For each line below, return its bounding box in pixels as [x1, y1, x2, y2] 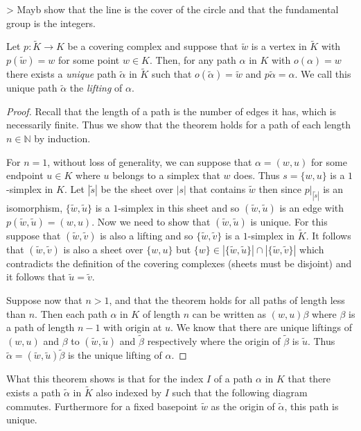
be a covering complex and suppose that [67, 39, 238, 53]
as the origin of [211, 398, 275, 413]
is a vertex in [251, 39, 307, 53]
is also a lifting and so [100, 228, 193, 242]
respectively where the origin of [147, 334, 281, 348]
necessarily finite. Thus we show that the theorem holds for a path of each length [6, 117, 351, 132]
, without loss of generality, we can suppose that [47, 154, 252, 169]
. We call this [294, 67, 351, 81]
